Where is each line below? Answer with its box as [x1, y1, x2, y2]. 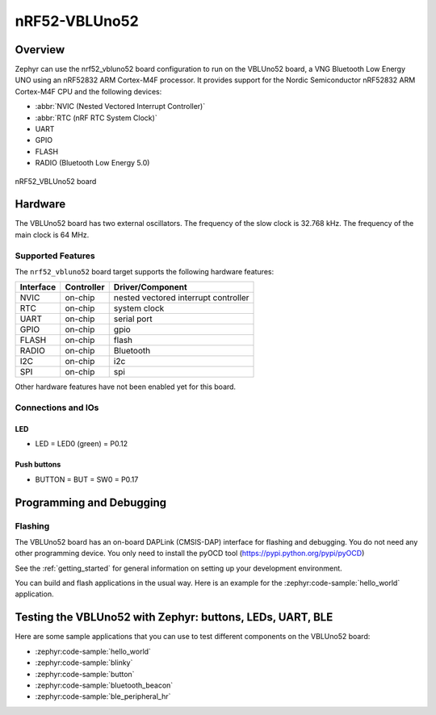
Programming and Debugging [15, 495, 167, 509]
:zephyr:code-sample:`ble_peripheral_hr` [35, 692, 171, 701]
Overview [15, 43, 65, 56]
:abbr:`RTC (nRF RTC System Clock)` [35, 113, 157, 123]
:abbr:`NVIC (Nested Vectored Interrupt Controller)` [35, 102, 206, 111]
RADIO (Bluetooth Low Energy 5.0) [35, 158, 150, 168]
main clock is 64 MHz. [15, 230, 90, 240]
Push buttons [15, 460, 61, 470]
